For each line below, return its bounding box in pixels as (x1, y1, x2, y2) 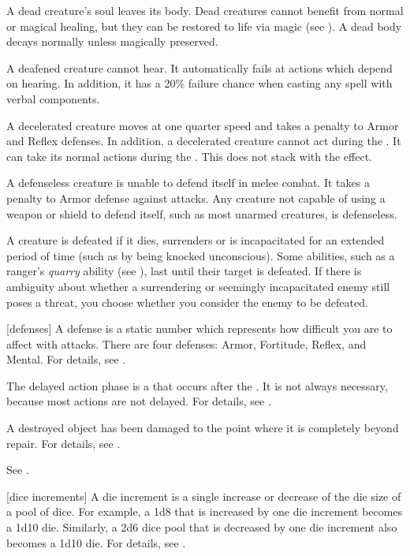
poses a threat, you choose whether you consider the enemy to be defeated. (6, 293, 368, 310)
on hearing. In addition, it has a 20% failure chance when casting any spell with (6, 75, 393, 91)
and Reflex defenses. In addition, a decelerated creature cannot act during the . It (6, 132, 401, 149)
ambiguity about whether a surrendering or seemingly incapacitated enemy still (6, 278, 390, 294)
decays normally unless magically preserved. (6, 33, 218, 50)
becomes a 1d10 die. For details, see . (6, 534, 186, 550)
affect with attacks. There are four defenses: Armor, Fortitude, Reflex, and (6, 335, 367, 352)
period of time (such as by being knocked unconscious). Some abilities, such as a (6, 247, 395, 263)
